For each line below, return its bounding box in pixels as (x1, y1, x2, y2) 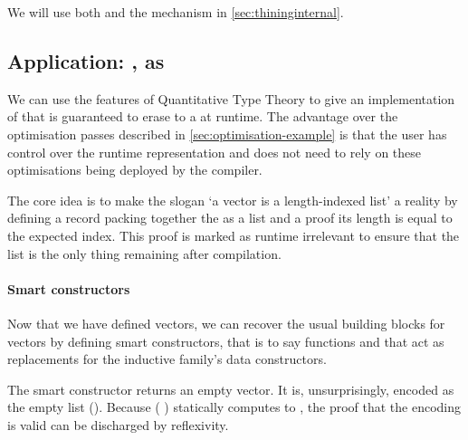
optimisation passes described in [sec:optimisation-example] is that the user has (7, 124, 447, 143)
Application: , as (7, 46, 165, 74)
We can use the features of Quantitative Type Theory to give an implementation (7, 89, 455, 108)
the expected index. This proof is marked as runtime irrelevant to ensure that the (7, 225, 460, 244)
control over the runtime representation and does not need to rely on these (7, 142, 422, 161)
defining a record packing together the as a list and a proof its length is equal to (7, 208, 453, 227)
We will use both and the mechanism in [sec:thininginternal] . (7, 3, 344, 21)
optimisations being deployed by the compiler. (7, 160, 263, 179)
